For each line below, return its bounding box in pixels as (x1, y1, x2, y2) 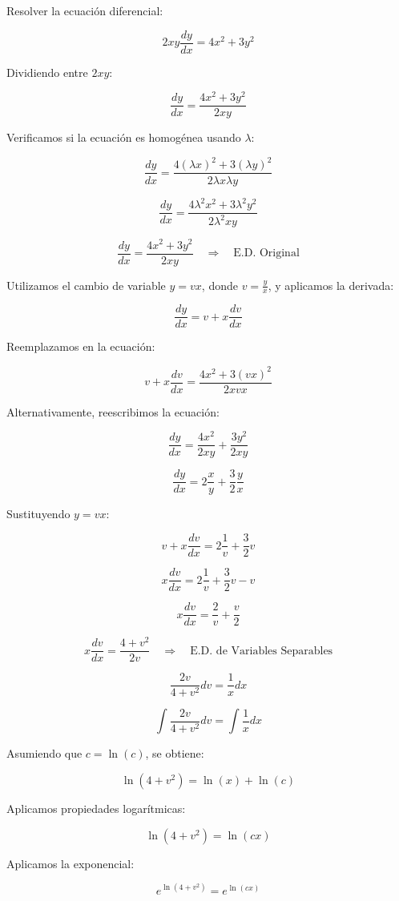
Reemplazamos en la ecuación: (6, 338, 155, 355)
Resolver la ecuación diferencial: (6, 2, 163, 18)
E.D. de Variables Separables (190, 645, 333, 657)
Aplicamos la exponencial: (6, 855, 135, 871)
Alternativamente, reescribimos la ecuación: (6, 403, 220, 420)
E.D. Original (233, 247, 300, 259)
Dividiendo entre (6, 63, 88, 80)
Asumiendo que (6, 745, 83, 762)
